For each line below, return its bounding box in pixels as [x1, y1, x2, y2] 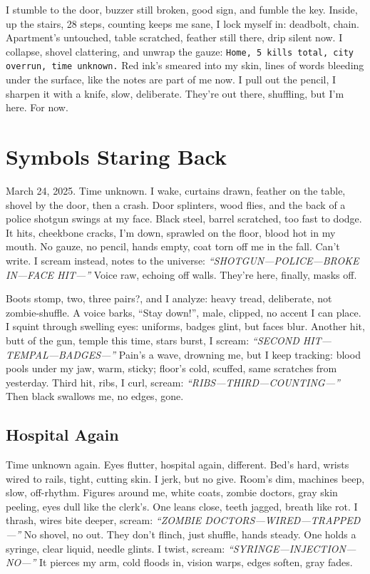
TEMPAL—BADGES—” [6, 347, 116, 362]
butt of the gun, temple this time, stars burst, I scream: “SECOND [6, 332, 299, 347]
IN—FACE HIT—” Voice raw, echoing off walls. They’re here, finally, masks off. [6, 267, 357, 282]
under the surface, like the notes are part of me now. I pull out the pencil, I [6, 72, 336, 87]
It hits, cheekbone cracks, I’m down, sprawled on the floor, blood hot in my [6, 225, 336, 240]
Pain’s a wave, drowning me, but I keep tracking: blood [118, 347, 361, 362]
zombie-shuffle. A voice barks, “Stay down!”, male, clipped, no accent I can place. [6, 304, 361, 319]
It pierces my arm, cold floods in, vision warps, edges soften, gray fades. [38, 555, 353, 570]
